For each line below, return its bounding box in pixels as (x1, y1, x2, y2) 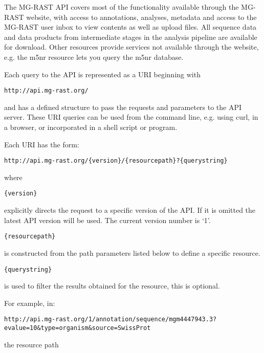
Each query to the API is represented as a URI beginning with (4, 69, 201, 79)
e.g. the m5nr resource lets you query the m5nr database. (4, 51, 184, 62)
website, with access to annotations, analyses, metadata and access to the (26, 11, 257, 22)
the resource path (4, 339, 59, 349)
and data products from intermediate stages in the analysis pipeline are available (4, 31, 257, 42)
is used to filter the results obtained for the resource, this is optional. (4, 280, 220, 291)
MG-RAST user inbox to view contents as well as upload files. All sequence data (4, 21, 257, 32)
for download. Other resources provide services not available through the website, (4, 41, 259, 52)
